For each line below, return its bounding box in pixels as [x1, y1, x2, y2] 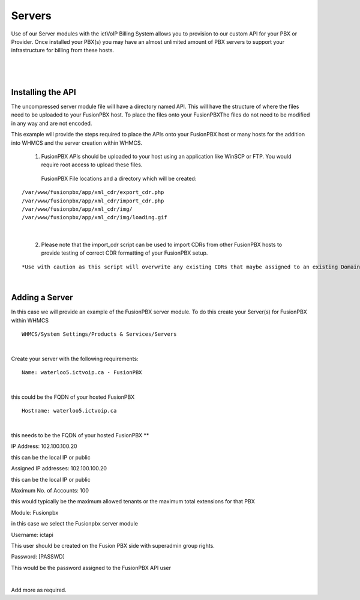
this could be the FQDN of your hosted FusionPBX [11, 393, 135, 401]
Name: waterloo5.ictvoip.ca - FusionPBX [22, 369, 142, 376]
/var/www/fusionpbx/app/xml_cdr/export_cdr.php [22, 189, 164, 196]
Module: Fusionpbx [11, 509, 59, 516]
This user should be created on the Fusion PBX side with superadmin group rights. [11, 542, 215, 549]
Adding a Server [11, 292, 73, 303]
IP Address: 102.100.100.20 [11, 443, 77, 450]
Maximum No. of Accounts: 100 [11, 487, 89, 494]
